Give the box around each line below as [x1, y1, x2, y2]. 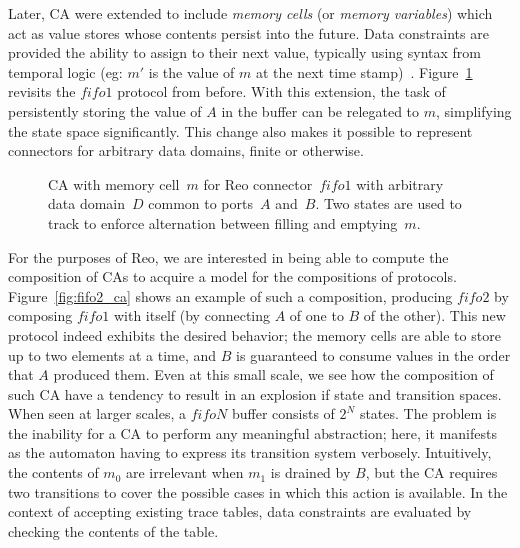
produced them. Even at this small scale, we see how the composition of [53, 364, 494, 385]
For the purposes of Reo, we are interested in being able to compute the [8, 246, 449, 267]
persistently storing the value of [8, 100, 202, 121]
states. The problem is [359, 403, 497, 424]
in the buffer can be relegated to [221, 100, 420, 121]
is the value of [148, 61, 235, 82]
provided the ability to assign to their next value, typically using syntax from [8, 42, 481, 63]
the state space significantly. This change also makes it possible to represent [8, 120, 473, 141]
